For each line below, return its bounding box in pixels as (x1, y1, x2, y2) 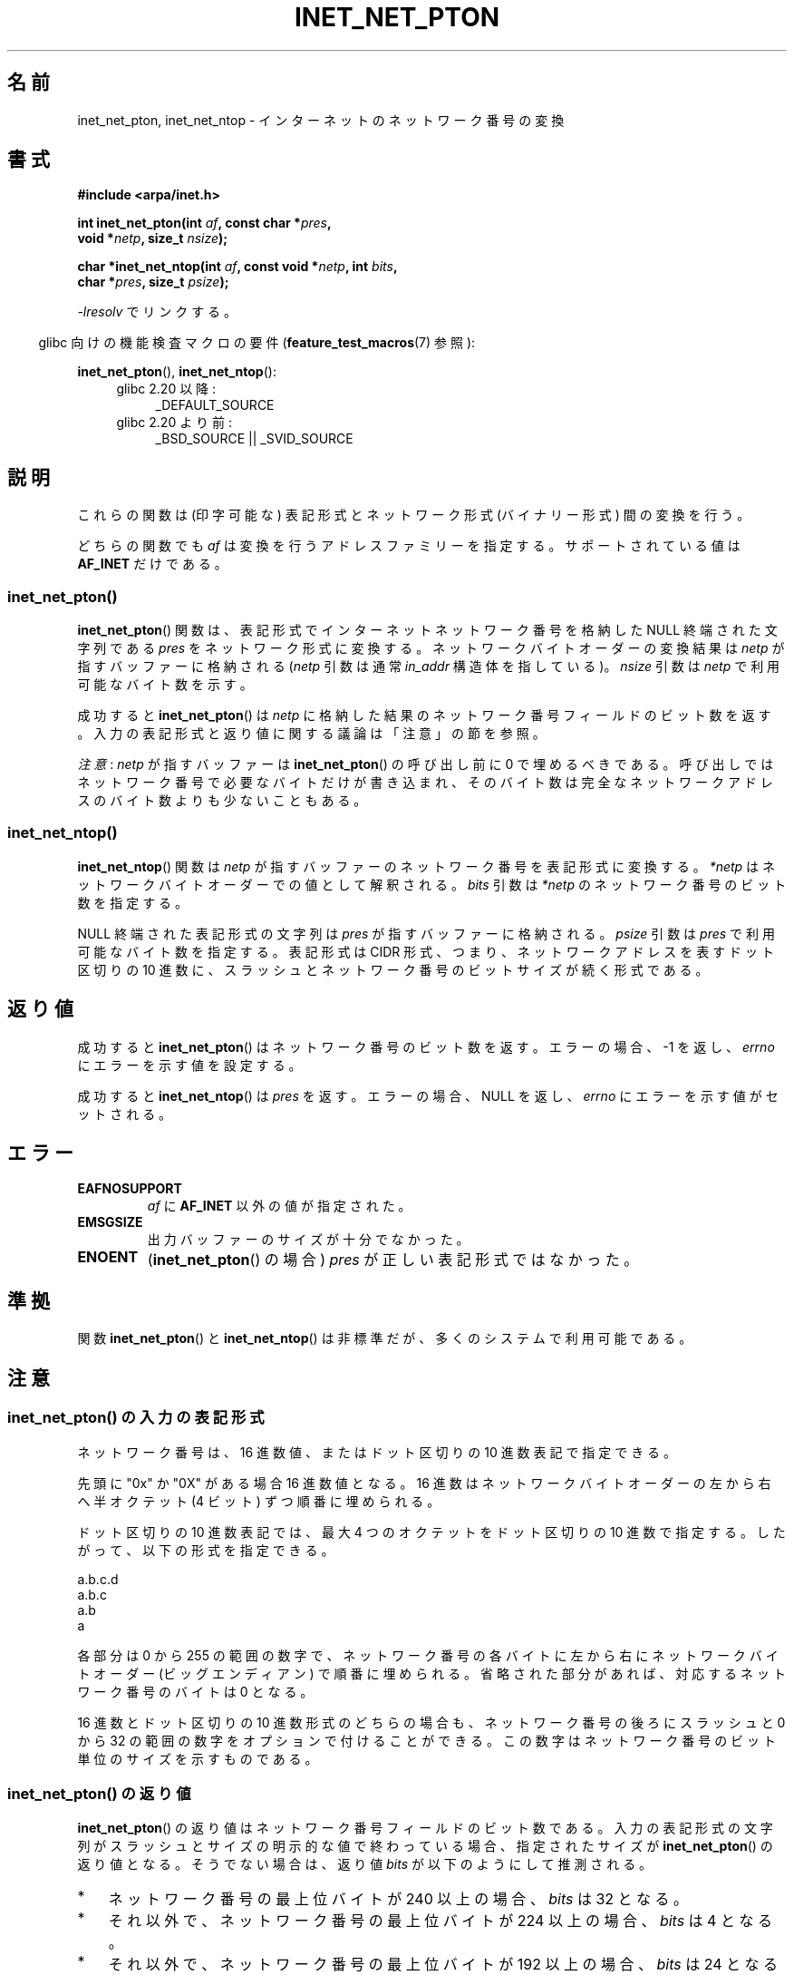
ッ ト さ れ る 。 (77, 1105, 172, 1122)
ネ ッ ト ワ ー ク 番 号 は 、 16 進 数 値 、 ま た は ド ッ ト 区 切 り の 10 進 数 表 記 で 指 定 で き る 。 (77, 1444, 677, 1460)
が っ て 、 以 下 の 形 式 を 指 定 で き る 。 (77, 1542, 334, 1558)
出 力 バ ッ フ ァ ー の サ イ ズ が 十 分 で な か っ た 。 (147, 1231, 470, 1248)
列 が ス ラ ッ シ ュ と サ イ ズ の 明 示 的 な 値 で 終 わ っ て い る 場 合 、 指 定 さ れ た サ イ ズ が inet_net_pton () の (77, 1838, 773, 1854)
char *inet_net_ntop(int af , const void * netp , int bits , (77, 258, 398, 275)
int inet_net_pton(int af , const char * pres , (77, 215, 332, 231)
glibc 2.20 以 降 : (116, 381, 217, 397)
